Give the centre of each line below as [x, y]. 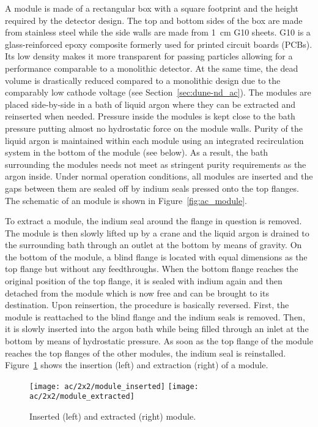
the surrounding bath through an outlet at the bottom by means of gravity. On [153, 245]
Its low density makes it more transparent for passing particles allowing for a [149, 56]
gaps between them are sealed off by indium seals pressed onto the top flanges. [152, 188]
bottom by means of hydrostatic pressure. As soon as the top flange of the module [159, 341]
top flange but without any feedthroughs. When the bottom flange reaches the [152, 269]
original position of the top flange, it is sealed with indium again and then [144, 281]
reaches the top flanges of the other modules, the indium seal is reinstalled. [146, 353]
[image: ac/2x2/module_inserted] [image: [114, 386]
